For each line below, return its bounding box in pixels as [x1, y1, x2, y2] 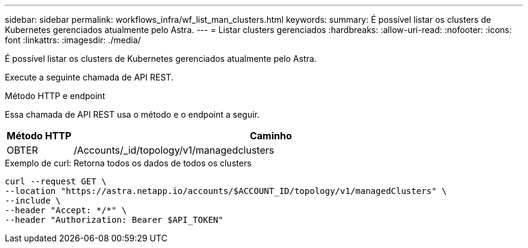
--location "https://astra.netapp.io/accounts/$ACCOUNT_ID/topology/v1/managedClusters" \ [5, 186, 447, 196]
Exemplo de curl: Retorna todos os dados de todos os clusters [5, 158, 252, 168]
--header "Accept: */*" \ [5, 205, 127, 215]
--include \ [5, 196, 61, 205]
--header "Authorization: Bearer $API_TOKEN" [5, 215, 224, 225]
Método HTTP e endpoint [5, 91, 105, 101]
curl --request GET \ [5, 177, 107, 186]
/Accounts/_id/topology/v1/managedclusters [74, 144, 274, 156]
